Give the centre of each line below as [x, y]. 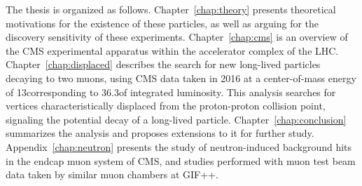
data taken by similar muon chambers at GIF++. [112, 174]
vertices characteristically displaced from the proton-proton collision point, [166, 106]
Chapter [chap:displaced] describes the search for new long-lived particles [163, 64]
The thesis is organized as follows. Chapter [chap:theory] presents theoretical [171, 9]
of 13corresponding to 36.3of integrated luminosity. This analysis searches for [171, 92]
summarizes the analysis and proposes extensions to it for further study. [160, 133]
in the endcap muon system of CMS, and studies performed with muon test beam [181, 160]
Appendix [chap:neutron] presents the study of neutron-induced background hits [179, 146]
